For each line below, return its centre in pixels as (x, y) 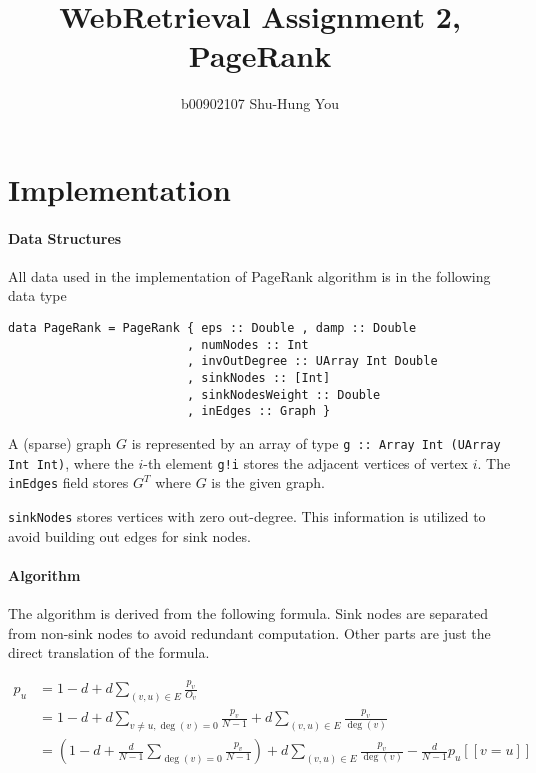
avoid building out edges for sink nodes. (129, 535)
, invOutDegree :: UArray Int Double (312, 361)
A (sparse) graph (60, 443)
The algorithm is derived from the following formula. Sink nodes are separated (248, 613)
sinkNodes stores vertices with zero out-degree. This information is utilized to (247, 515)
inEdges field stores (68, 482)
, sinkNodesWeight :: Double (283, 394)
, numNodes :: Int (247, 344)
